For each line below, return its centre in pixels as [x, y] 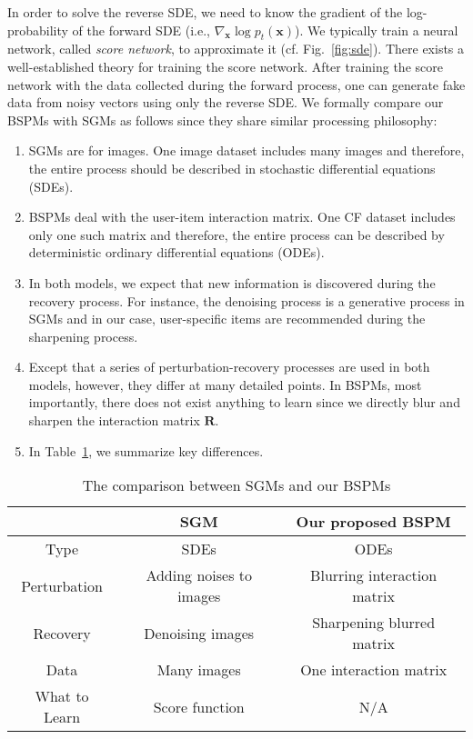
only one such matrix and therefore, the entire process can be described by [236, 234]
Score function [199, 706]
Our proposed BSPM [373, 522]
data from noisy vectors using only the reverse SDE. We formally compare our [226, 102]
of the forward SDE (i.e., [141, 30]
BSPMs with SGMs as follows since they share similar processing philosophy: [222, 120]
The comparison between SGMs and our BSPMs [236, 485]
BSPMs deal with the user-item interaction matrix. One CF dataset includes [242, 217]
